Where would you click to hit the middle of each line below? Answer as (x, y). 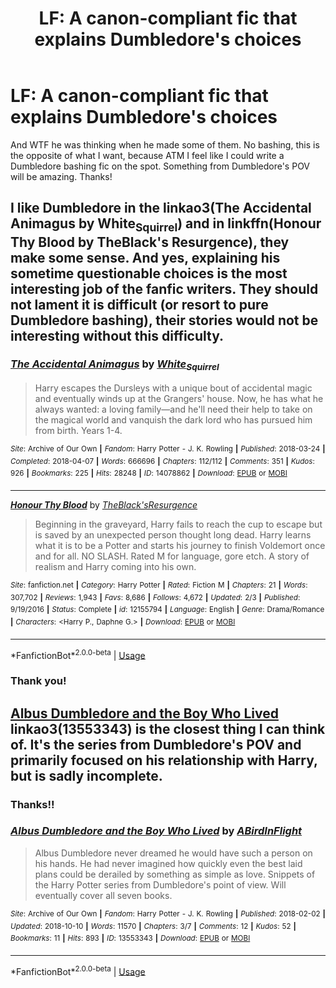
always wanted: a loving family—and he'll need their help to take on (173, 409)
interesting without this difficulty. (117, 335)
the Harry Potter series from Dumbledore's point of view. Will (160, 884)
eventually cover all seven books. (103, 895)
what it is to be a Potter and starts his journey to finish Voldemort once (180, 546)
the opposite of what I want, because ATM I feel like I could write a (147, 155)
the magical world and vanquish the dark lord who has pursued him (173, 420)
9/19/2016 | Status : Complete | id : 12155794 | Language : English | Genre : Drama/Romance (167, 610)
